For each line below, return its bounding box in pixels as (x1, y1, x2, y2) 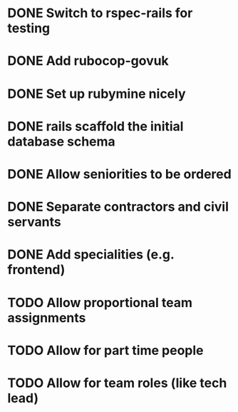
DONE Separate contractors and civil (7, 199, 229, 215)
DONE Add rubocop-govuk (7, 53, 169, 69)
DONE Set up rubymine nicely (7, 86, 187, 101)
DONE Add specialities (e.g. (7, 246, 175, 263)
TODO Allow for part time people (7, 342, 204, 358)
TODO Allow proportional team (7, 294, 193, 311)
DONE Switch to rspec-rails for (7, 5, 193, 21)
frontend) (7, 262, 66, 278)
